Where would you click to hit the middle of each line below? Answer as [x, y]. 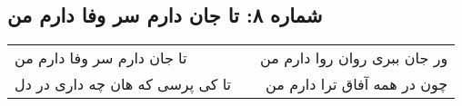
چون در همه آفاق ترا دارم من [357, 84]
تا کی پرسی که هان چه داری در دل [123, 84]
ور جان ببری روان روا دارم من [354, 58]
